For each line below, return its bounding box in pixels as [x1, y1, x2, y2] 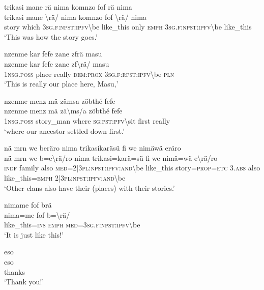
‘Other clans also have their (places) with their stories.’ [4, 182, 175, 193]
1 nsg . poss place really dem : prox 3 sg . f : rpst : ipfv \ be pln [4, 68, 174, 79]
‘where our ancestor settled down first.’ [4, 125, 125, 136]
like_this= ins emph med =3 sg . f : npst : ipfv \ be [4, 219, 140, 230]
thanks [4, 266, 25, 277]
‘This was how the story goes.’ [4, 31, 98, 42]
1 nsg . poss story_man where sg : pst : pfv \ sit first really [4, 115, 170, 126]
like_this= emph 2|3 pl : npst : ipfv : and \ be [4, 172, 126, 183]
